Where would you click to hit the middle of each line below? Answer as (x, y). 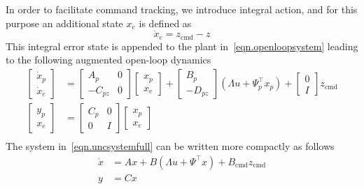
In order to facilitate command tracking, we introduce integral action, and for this (182, 9)
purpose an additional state (64, 23)
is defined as (165, 23)
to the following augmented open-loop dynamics (108, 60)
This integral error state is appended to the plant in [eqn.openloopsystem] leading (182, 46)
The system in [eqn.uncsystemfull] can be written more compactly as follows (170, 146)
